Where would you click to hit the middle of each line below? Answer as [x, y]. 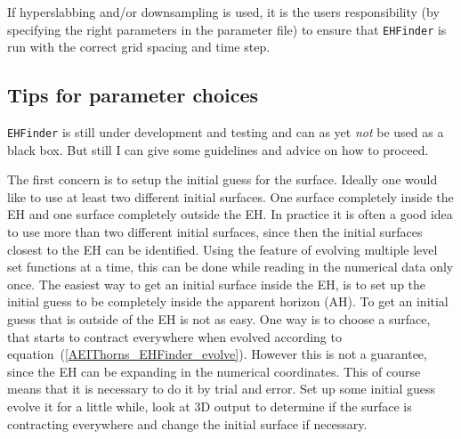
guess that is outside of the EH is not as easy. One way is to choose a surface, [219, 319]
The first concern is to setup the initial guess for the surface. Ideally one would [222, 179]
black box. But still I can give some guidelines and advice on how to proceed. [218, 149]
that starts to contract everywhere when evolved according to [174, 336]
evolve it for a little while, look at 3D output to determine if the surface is [210, 406]
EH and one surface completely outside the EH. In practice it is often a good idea [230, 214]
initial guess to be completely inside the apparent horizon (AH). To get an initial [228, 301]
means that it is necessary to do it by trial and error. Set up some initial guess [221, 389]
